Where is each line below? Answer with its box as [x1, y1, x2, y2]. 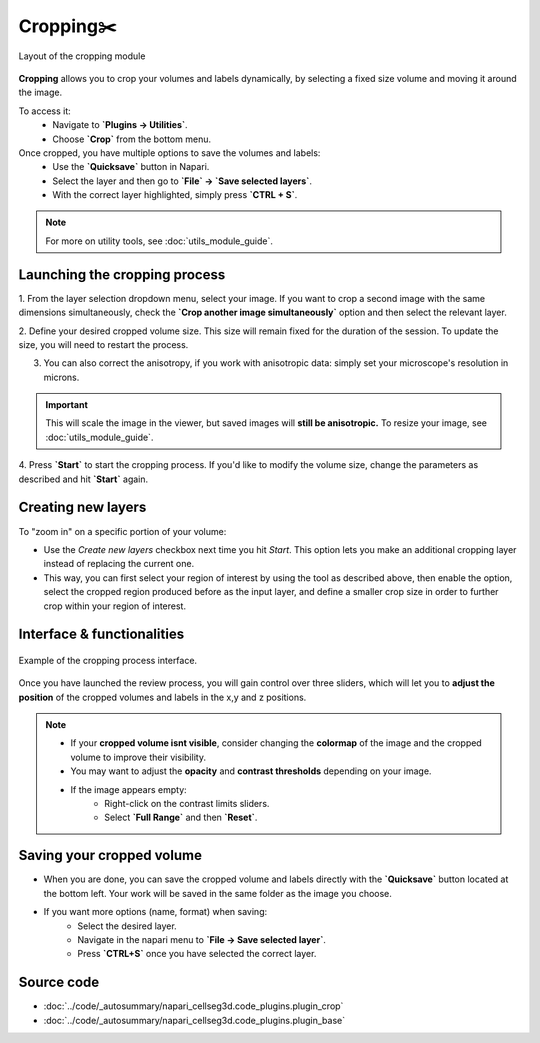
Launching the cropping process [18, 266, 226, 283]
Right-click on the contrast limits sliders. [104, 798, 270, 810]
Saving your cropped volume [18, 847, 202, 864]
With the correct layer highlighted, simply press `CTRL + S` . [52, 189, 298, 201]
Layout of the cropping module [18, 50, 146, 62]
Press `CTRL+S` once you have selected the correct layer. [77, 948, 317, 960]
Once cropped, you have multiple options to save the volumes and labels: [18, 146, 321, 159]
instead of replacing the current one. [43, 558, 195, 570]
